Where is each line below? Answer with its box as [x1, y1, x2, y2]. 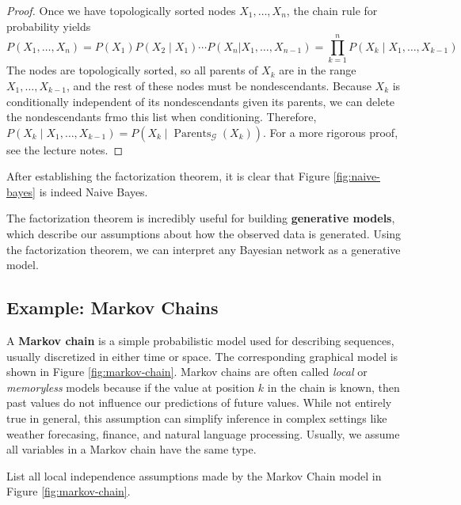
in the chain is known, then [267, 378, 400, 395]
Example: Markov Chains [6, 295, 219, 320]
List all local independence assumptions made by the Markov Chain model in [6, 467, 382, 484]
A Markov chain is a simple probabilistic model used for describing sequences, [6, 332, 394, 349]
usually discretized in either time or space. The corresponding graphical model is [6, 347, 398, 364]
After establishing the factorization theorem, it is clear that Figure [6, 168, 330, 184]
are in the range [279, 62, 356, 78]
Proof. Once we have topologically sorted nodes [6, 2, 236, 18]
